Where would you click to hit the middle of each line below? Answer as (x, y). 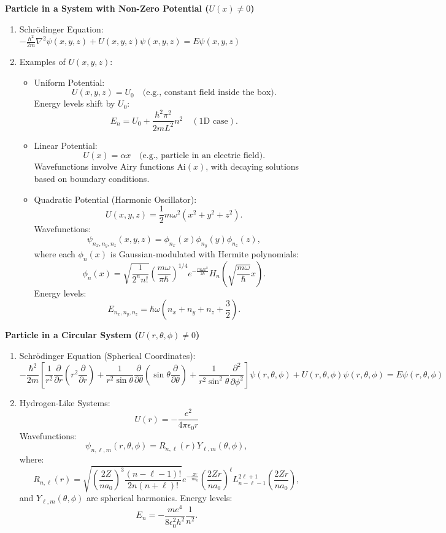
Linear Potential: (66, 145)
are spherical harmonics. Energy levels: (159, 498)
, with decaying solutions (252, 166)
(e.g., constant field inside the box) (208, 93)
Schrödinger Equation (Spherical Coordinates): (107, 355)
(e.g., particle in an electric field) (201, 156)
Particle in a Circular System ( (72, 335)
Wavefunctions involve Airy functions (104, 166)
